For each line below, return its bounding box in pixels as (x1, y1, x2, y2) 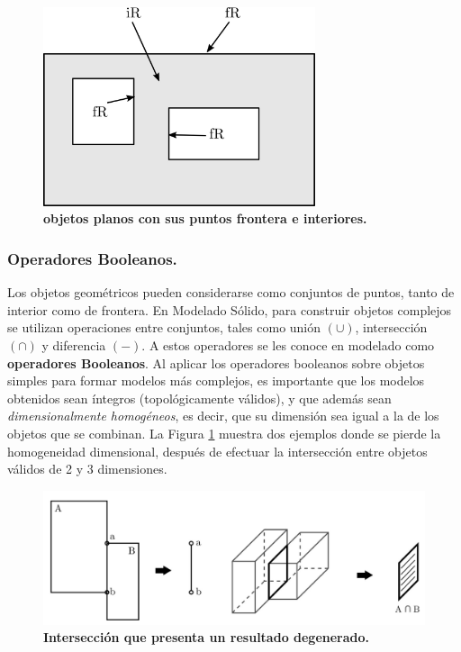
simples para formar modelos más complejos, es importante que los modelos (7, 371, 425, 390)
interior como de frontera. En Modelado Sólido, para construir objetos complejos (7, 300, 452, 319)
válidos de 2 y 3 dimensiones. (7, 459, 167, 478)
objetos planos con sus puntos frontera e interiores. (43, 209, 367, 228)
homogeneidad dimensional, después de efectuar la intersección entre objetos (7, 441, 428, 460)
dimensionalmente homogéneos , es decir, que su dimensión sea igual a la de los (7, 406, 439, 425)
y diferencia (41, 336, 106, 355)
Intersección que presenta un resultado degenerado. (43, 628, 370, 647)
